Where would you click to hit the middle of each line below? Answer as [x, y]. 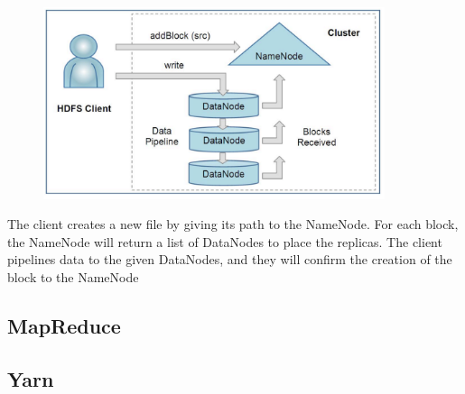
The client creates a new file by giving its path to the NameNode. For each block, [233, 224]
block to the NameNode [73, 276]
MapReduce [64, 325]
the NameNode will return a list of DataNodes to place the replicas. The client [225, 241]
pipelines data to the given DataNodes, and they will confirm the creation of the [230, 259]
